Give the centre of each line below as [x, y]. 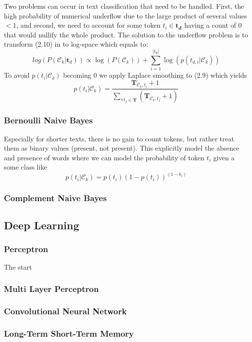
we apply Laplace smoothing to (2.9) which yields [173, 75]
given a [224, 157]
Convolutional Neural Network [65, 311]
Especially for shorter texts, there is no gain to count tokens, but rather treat [119, 138]
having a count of [210, 25]
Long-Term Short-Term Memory [69, 333]
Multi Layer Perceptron [51, 288]
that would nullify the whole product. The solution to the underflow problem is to [126, 34]
